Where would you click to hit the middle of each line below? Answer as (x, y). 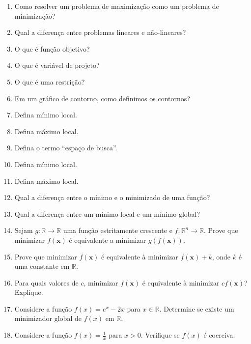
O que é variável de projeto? (57, 65)
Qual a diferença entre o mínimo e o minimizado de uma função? (112, 197)
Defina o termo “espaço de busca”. (66, 148)
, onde (221, 256)
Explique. (29, 292)
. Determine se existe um (197, 308)
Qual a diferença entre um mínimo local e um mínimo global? (107, 214)
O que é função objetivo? (52, 48)
